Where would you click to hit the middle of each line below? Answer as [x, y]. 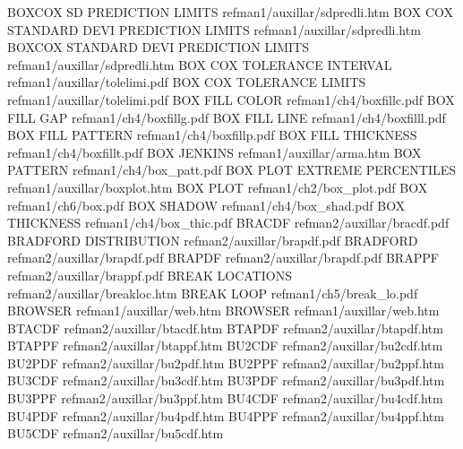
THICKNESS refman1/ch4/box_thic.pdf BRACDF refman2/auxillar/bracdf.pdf [228, 223]
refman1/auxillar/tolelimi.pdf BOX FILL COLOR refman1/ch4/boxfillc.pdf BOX [231, 99]
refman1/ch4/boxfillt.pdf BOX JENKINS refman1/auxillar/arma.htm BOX [214, 152]
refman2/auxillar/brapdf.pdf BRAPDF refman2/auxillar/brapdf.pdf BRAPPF [223, 258]
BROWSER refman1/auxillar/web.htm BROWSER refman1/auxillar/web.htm [223, 311]
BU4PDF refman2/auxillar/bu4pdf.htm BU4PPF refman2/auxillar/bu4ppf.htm [226, 415]
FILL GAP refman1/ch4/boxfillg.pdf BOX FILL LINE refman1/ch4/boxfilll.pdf [227, 117]
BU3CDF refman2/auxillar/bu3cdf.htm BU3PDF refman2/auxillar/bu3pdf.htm [226, 380]
